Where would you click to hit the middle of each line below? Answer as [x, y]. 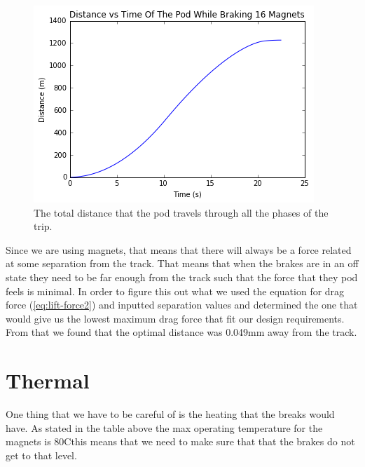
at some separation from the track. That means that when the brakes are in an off [182, 263]
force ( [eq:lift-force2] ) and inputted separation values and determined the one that [182, 305]
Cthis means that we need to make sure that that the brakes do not [209, 441]
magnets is [28, 441]
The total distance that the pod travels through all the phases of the [181, 212]
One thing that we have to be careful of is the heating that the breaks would [170, 414]
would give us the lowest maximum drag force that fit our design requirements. [175, 318]
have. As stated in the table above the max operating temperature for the [164, 427]
